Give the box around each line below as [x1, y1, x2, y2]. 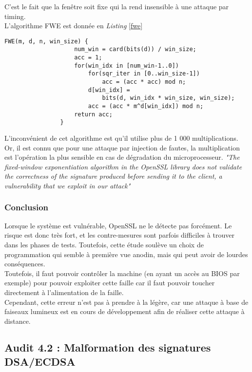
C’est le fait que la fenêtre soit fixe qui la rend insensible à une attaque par [4, 1, 229, 11]
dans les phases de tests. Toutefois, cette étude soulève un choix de [4, 239, 204, 249]
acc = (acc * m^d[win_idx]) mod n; [88, 103, 204, 110]
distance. [4, 316, 31, 326]
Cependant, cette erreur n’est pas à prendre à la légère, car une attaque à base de [4, 297, 249, 307]
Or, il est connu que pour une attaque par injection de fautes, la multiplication [4, 142, 240, 152]
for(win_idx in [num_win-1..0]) [74, 62, 179, 69]
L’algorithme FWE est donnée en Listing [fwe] [4, 20, 143, 31]
